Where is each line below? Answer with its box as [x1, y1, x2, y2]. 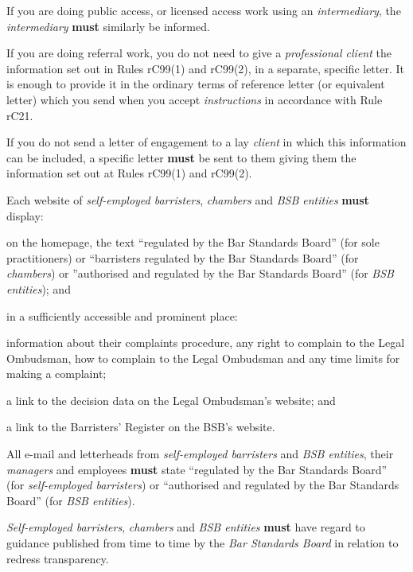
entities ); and [6, 280, 71, 297]
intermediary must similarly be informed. [6, 18, 210, 34]
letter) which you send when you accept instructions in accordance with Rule [6, 91, 383, 107]
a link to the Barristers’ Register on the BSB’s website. [6, 418, 275, 435]
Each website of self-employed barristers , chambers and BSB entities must [6, 191, 369, 208]
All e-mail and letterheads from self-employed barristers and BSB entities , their [6, 446, 394, 462]
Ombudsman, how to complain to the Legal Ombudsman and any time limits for [6, 349, 400, 366]
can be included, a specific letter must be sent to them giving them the [6, 149, 357, 165]
